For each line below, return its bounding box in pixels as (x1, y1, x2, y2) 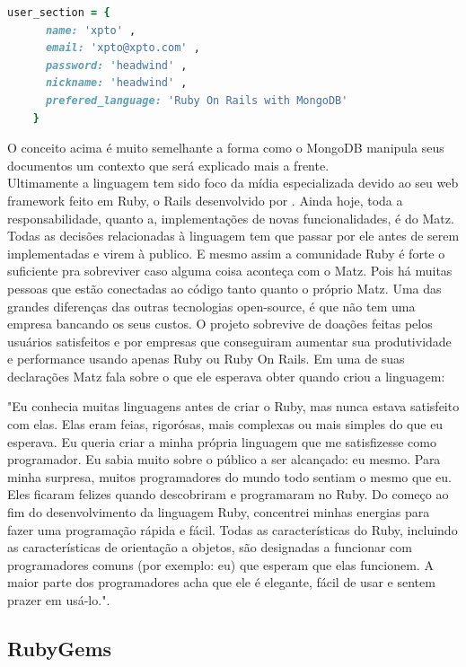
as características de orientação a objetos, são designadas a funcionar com (7, 538, 412, 557)
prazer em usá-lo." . (7, 591, 110, 609)
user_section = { (7, 6, 110, 19)
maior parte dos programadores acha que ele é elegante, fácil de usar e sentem (7, 573, 435, 592)
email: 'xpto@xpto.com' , (45, 41, 200, 55)
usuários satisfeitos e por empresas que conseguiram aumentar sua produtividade (7, 331, 452, 350)
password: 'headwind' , (45, 58, 188, 72)
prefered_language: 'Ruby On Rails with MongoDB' (45, 93, 348, 107)
